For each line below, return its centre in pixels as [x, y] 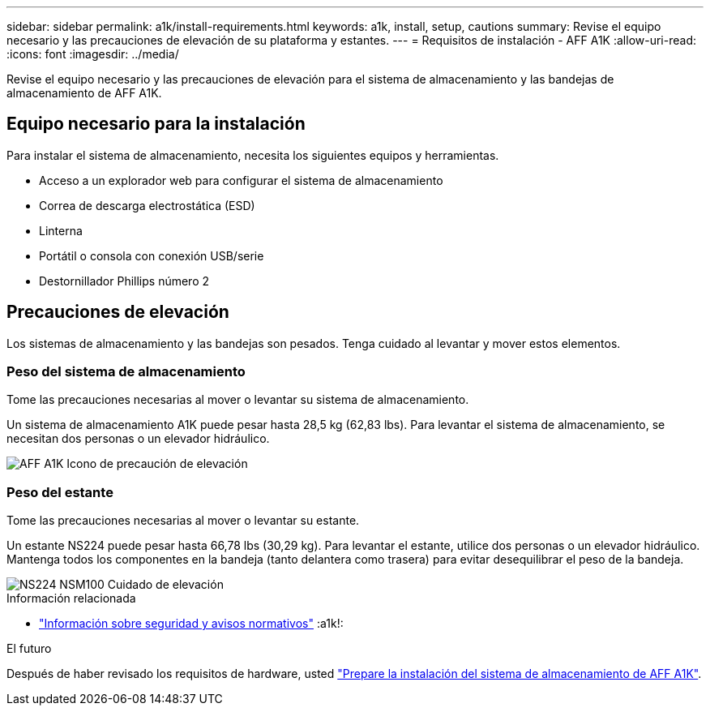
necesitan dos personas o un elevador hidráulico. [138, 439]
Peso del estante [60, 492]
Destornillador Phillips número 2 [124, 281]
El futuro [29, 649]
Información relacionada [71, 598]
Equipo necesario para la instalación [156, 124]
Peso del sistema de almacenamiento [126, 372]
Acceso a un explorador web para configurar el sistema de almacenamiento [241, 180]
